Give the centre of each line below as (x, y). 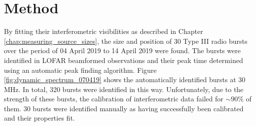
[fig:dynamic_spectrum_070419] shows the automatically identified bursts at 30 (125, 79)
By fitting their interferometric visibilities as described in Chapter (104, 31)
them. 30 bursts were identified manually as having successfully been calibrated (124, 108)
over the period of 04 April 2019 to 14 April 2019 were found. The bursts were (122, 50)
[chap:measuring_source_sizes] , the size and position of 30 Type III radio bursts (126, 41)
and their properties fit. (39, 118)
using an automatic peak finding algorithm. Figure (80, 70)
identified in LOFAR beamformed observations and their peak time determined (124, 60)
